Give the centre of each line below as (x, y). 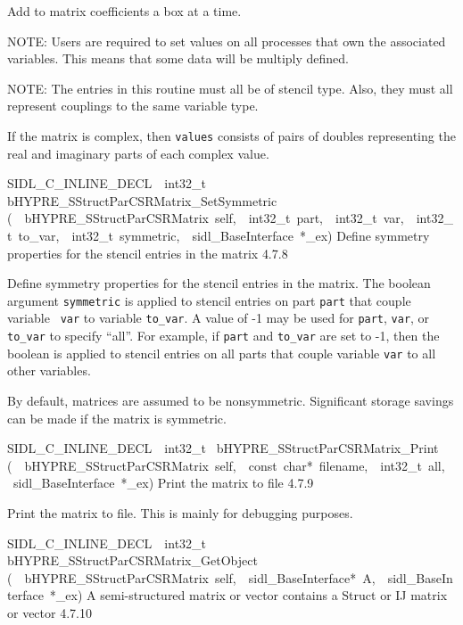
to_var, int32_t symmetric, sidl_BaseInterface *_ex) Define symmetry (224, 235)
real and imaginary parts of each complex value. (138, 153)
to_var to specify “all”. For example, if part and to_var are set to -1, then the (223, 336)
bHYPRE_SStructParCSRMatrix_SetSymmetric (142, 200)
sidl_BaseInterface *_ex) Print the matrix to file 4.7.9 (163, 483)
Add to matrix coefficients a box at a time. (124, 11)
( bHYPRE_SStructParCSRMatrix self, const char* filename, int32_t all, (226, 465)
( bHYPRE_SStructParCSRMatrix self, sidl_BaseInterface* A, (191, 577)
